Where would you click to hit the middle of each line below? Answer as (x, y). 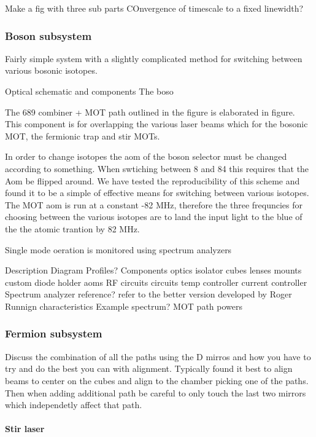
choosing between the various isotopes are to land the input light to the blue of (154, 217)
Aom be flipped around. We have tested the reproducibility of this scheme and (152, 180)
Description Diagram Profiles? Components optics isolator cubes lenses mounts (153, 270)
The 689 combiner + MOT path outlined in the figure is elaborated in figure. (150, 112)
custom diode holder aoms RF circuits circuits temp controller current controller (156, 282)
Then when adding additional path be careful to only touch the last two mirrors (156, 392)
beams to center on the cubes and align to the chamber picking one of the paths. (157, 380)
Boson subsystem (48, 35)
